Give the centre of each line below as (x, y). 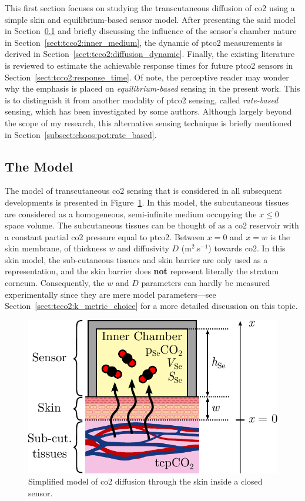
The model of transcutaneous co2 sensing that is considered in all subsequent (144, 191)
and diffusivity (143, 248)
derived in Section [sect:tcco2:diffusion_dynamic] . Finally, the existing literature (150, 54)
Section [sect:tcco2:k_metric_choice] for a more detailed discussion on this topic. (151, 306)
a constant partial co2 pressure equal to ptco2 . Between (105, 236)
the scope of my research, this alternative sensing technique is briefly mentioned (148, 122)
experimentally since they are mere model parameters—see (110, 294)
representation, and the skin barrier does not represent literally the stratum (142, 271)
